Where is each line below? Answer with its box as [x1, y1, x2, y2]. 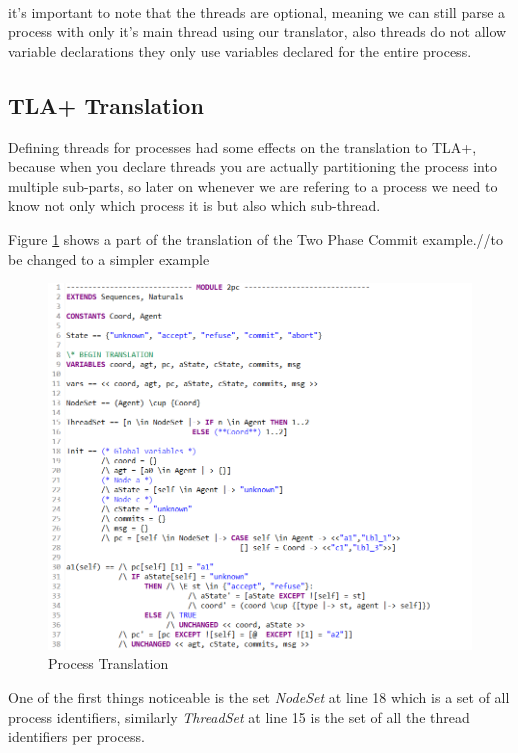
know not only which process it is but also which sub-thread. [8, 195, 381, 216]
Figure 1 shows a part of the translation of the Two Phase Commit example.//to [8, 228, 504, 249]
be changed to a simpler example [8, 248, 210, 269]
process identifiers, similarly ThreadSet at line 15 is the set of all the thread [8, 706, 470, 727]
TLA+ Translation [8, 89, 204, 120]
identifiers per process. [8, 726, 145, 747]
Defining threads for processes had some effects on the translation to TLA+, [8, 136, 477, 157]
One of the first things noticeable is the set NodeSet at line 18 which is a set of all [8, 686, 510, 707]
